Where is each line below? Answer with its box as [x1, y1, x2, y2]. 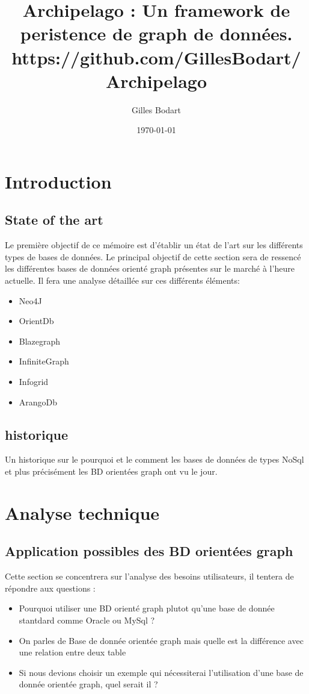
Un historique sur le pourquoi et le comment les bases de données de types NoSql [5, 453, 304, 466]
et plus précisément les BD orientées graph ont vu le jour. [5, 465, 218, 477]
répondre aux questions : [5, 581, 96, 594]
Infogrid [19, 375, 49, 388]
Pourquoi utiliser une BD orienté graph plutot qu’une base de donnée [19, 602, 275, 614]
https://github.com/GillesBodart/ [11, 45, 301, 69]
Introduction [5, 169, 112, 193]
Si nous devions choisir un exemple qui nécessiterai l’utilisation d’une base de [19, 666, 304, 678]
